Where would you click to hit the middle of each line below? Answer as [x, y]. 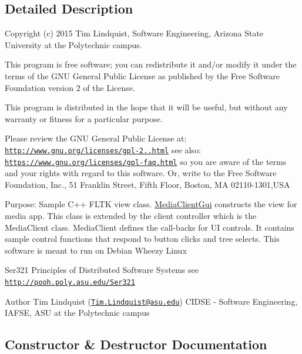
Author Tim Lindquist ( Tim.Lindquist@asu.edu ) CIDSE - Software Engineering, [151, 301]
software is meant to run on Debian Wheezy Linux [96, 250]
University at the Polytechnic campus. [73, 44]
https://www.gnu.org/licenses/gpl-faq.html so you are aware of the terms [146, 161]
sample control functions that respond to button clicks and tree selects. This [142, 239]
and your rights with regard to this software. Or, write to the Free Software [141, 173]
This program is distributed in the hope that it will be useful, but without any [146, 107]
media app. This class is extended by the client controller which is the [131, 216]
